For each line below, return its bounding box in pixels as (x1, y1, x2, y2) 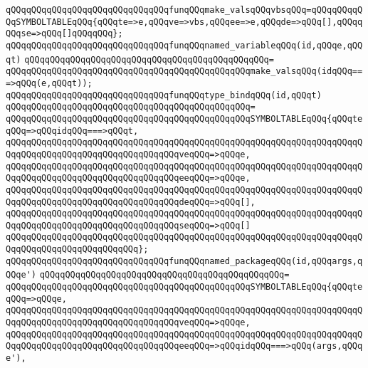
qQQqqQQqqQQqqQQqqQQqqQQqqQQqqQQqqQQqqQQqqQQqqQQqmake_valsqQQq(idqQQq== (6, 66, 363, 77)
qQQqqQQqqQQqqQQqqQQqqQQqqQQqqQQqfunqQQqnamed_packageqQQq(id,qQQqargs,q (6, 256, 363, 266)
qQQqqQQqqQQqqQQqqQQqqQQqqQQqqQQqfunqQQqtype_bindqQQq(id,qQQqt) (6, 90, 322, 100)
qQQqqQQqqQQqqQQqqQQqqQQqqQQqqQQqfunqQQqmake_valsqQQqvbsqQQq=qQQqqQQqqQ (6, 5, 363, 15)
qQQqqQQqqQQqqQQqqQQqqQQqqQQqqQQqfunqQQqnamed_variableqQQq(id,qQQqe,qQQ (6, 40, 363, 51)
